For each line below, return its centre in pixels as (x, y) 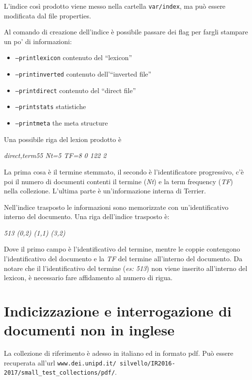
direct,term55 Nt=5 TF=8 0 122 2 (55, 155)
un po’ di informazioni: (38, 41)
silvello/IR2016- (148, 363)
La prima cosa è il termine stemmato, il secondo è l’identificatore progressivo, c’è (124, 171)
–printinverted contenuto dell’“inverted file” (83, 74)
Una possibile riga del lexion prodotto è (63, 139)
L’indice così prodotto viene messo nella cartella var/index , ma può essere (115, 6)
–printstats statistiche (51, 106)
